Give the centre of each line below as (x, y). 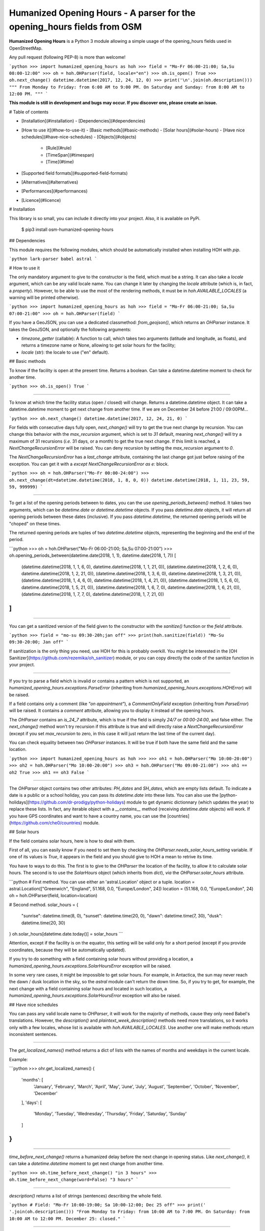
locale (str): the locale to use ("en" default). (65, 352)
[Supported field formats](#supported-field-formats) (75, 173)
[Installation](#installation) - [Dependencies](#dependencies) (83, 121)
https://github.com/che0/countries (46, 823)
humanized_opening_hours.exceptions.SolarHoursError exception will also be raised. (95, 996)
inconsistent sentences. (33, 1035)
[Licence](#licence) (41, 200)
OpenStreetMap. (26, 48)
